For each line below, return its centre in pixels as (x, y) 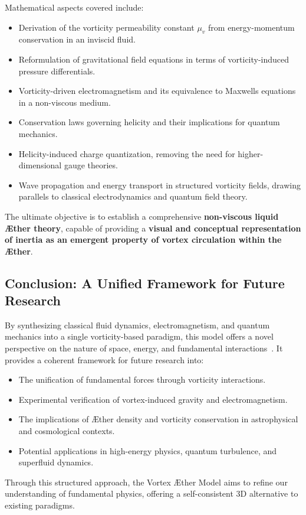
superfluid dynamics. (56, 462)
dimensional (40, 165)
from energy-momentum (251, 27)
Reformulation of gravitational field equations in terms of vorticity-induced (154, 59)
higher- (251, 153)
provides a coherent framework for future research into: (104, 359)
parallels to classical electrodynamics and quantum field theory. (133, 196)
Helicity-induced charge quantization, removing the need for (127, 153)
